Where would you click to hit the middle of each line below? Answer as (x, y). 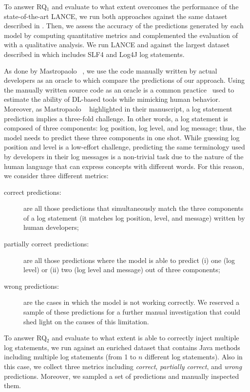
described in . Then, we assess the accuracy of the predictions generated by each (124, 26)
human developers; (51, 227)
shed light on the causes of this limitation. (86, 321)
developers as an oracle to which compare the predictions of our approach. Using (125, 80)
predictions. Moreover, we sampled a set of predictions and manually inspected (122, 376)
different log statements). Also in (193, 357)
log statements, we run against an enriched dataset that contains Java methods (122, 347)
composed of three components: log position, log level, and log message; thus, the (125, 128)
